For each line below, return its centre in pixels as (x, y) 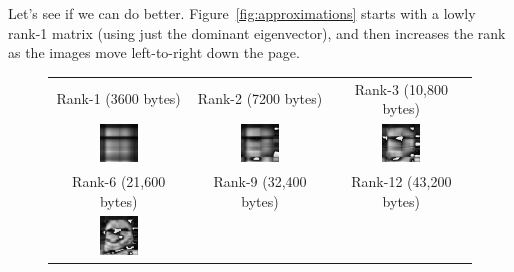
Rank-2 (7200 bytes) (260, 98)
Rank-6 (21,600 (119, 181)
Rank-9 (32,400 (260, 181)
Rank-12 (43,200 (401, 181)
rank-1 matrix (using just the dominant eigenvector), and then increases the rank (257, 32)
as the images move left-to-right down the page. (154, 52)
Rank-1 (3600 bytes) (118, 98)
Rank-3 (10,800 (401, 88)
